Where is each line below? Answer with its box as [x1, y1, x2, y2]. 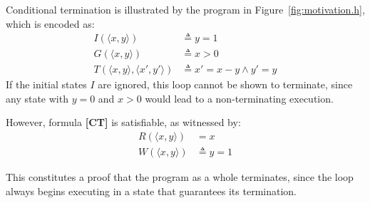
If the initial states [6, 77, 87, 92]
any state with [6, 90, 68, 105]
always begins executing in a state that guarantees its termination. [6, 183, 297, 198]
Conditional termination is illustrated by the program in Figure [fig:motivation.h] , [6, 2, 365, 16]
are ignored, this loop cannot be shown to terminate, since [98, 77, 353, 92]
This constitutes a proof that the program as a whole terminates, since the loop [6, 170, 354, 184]
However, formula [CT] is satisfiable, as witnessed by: [6, 115, 241, 130]
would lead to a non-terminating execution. [145, 90, 334, 105]
